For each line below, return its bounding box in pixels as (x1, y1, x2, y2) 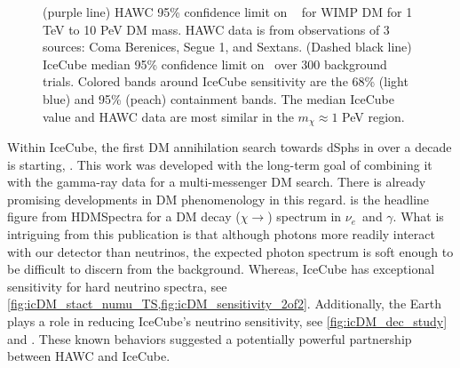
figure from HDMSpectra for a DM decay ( (7, 207, 241, 226)
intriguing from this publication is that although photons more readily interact (7, 224, 435, 243)
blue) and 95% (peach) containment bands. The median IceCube (43, 89, 394, 108)
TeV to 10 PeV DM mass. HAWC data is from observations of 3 (43, 20, 390, 38)
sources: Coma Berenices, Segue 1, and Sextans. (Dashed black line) (43, 37, 412, 56)
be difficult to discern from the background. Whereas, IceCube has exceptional (7, 260, 435, 278)
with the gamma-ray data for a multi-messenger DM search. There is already (7, 172, 426, 191)
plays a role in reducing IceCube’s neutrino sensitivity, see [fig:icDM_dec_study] (7, 311, 448, 330)
